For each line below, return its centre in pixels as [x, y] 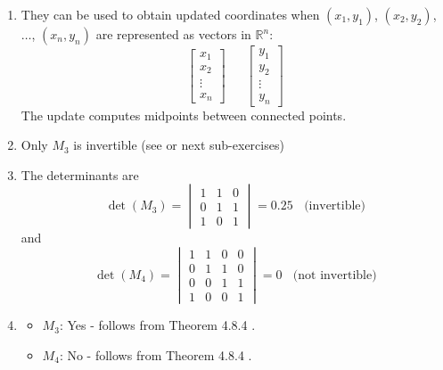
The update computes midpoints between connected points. [184, 115]
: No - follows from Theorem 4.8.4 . [156, 354]
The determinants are [80, 174]
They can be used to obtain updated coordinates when [170, 14]
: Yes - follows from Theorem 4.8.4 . [157, 325]
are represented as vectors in [173, 34]
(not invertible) [335, 275]
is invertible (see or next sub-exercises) [179, 145]
